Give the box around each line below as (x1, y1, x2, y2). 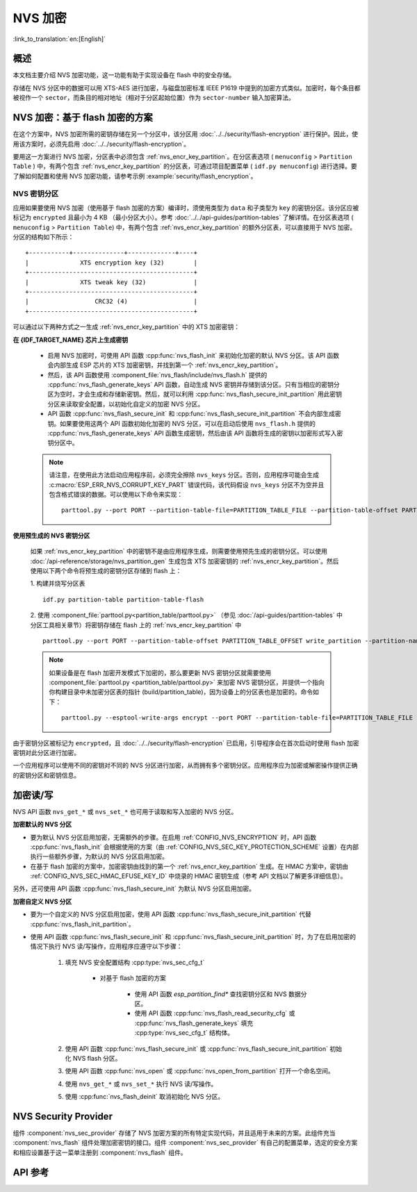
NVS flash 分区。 (72, 1054, 122, 1062)
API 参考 (13, 1166, 49, 1178)
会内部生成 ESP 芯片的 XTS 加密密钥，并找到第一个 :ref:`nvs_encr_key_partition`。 (47, 361, 282, 370)
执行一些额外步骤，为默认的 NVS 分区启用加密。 (30, 852, 169, 861)
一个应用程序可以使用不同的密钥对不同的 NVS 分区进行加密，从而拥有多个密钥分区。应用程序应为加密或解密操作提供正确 (13, 761, 358, 770)
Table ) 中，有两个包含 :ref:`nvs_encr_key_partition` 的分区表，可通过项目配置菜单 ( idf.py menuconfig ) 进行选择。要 (13, 162, 357, 170)
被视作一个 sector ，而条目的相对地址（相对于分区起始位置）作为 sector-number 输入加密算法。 (13, 94, 295, 102)
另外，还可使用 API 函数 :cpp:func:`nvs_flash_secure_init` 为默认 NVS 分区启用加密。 (13, 884, 255, 893)
